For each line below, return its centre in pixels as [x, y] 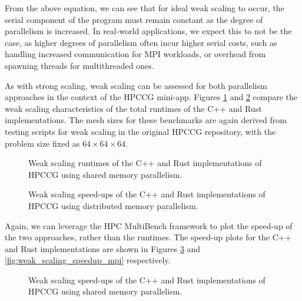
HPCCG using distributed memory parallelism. [113, 205]
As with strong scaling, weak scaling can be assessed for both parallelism [136, 85]
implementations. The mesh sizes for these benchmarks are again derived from [146, 120]
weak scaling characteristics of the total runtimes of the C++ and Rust [133, 108]
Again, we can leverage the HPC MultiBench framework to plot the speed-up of [149, 225]
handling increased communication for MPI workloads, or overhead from [135, 54]
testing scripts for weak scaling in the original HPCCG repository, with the [140, 131]
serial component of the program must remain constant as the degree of [134, 19]
